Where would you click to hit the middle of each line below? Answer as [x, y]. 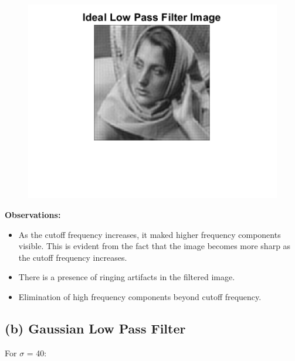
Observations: [33, 214]
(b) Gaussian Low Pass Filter [95, 328]
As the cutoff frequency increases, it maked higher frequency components [150, 234]
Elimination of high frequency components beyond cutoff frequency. [140, 296]
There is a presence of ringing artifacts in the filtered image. [127, 277]
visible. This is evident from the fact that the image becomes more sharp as [155, 246]
